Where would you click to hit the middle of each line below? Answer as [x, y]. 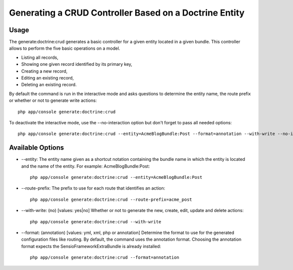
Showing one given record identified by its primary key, [77, 64]
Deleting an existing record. [49, 85]
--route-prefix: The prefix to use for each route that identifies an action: [93, 188]
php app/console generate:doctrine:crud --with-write [95, 222]
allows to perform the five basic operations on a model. [65, 48]
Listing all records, [40, 57]
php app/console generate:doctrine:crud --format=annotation [105, 258]
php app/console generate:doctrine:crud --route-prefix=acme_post [111, 199]
